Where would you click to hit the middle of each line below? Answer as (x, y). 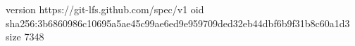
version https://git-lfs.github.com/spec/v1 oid (105, 9)
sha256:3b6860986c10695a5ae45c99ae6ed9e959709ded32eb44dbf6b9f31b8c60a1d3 (178, 23)
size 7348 (25, 37)
